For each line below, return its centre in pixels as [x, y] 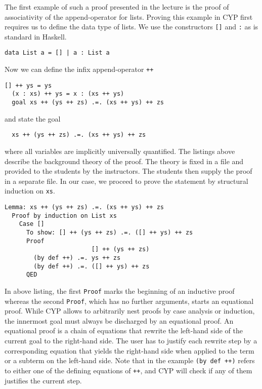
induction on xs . [30, 191]
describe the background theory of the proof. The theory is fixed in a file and [124, 161]
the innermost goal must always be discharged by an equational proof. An [119, 320]
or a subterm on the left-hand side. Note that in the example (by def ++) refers [130, 360]
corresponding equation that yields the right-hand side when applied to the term [129, 350]
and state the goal [33, 118]
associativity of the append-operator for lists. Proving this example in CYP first [129, 16]
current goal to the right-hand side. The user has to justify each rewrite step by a [131, 340]
